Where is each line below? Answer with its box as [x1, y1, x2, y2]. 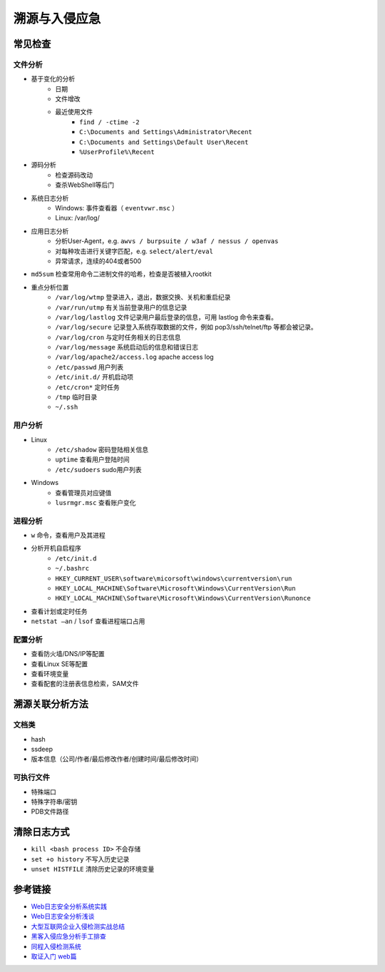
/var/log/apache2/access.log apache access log [55, 353, 214, 362]
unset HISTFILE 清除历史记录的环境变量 [31, 865, 155, 874]
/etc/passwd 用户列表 [55, 362, 124, 371]
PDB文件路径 [31, 807, 69, 816]
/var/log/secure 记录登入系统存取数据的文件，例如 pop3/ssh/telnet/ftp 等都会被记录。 [55, 323, 317, 332]
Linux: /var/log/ [55, 214, 100, 222]
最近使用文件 [55, 108, 93, 116]
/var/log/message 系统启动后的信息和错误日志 [55, 343, 199, 352]
